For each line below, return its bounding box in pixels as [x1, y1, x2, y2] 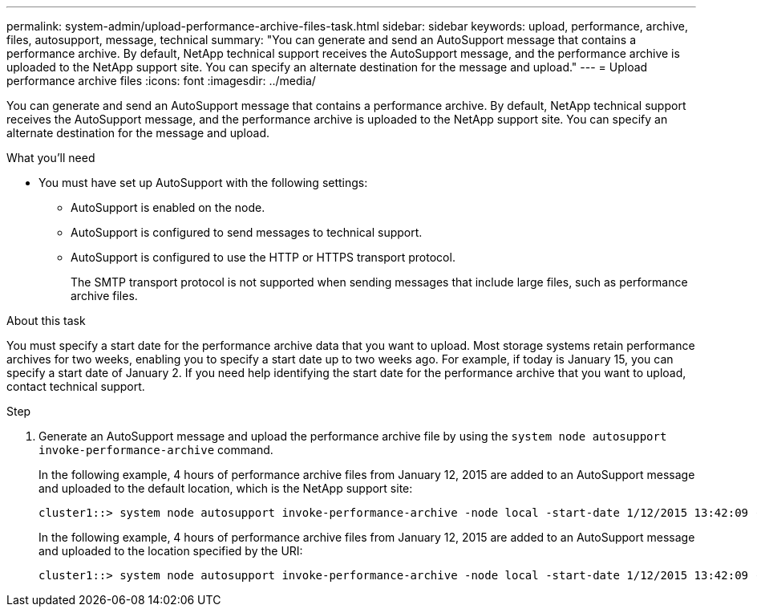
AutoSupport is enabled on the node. [71, 201, 265, 214]
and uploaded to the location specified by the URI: [38, 544, 303, 558]
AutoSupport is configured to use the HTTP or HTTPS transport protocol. [71, 250, 455, 264]
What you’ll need [6, 151, 95, 164]
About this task [6, 314, 86, 327]
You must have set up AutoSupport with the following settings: [38, 176, 368, 189]
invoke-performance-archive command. [38, 443, 273, 457]
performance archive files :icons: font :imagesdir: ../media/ [6, 74, 316, 87]
